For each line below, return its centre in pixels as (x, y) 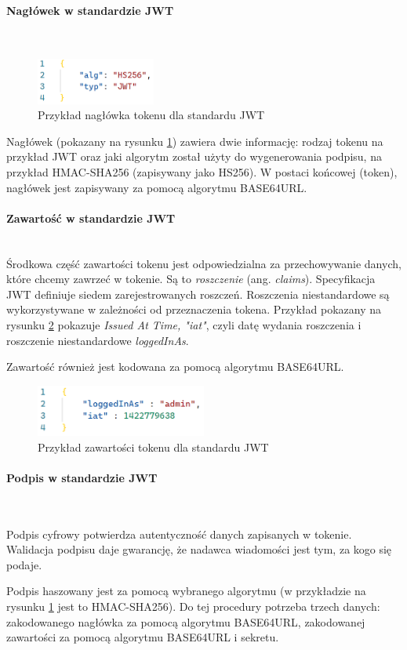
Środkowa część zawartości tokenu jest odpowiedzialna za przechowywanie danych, (204, 263)
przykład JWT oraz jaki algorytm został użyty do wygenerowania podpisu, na (194, 156)
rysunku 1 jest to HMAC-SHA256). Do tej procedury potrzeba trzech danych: (193, 606)
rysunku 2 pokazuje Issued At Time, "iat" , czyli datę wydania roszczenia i (184, 324)
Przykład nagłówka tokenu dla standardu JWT (151, 115)
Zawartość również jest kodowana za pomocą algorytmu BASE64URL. (175, 367)
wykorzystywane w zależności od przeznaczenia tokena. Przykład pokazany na (194, 309)
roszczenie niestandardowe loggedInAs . (98, 340)
